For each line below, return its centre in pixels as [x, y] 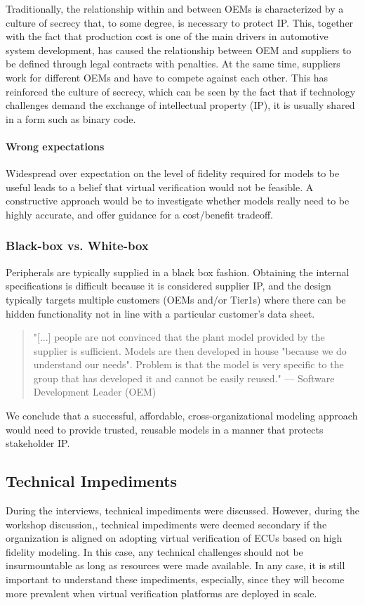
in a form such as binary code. [71, 118]
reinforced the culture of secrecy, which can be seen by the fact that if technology [181, 91]
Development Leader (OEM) [95, 392]
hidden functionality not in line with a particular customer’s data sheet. [160, 313]
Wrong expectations [55, 146]
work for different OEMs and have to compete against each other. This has [167, 77]
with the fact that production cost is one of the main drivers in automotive [167, 36]
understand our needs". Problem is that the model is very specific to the [188, 364]
